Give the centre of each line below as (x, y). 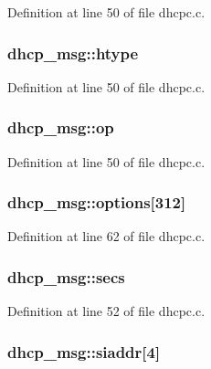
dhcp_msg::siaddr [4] (84, 351)
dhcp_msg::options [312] (97, 202)
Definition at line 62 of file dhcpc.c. (106, 236)
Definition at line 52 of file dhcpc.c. (106, 311)
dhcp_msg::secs (66, 276)
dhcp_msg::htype (73, 53)
